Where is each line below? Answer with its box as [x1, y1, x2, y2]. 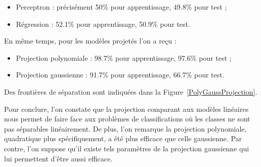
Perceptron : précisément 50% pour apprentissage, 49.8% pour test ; [16, 2, 227, 12]
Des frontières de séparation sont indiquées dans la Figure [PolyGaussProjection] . [4, 86, 257, 97]
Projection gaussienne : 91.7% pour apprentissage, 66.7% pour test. [16, 69, 225, 80]
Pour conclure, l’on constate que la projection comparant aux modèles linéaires [4, 103, 249, 114]
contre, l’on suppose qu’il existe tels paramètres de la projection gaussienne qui [4, 143, 249, 153]
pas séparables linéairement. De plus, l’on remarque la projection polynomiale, [4, 123, 247, 134]
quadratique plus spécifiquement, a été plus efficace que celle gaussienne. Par [4, 133, 242, 144]
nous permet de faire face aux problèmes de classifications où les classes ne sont [4, 113, 250, 124]
